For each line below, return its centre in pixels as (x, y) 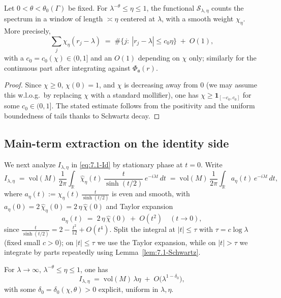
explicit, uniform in (128, 289)
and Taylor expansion (139, 206)
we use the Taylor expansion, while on (157, 242)
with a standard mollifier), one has (145, 94)
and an (101, 58)
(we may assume (231, 85)
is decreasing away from (161, 85)
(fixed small (22, 242)
